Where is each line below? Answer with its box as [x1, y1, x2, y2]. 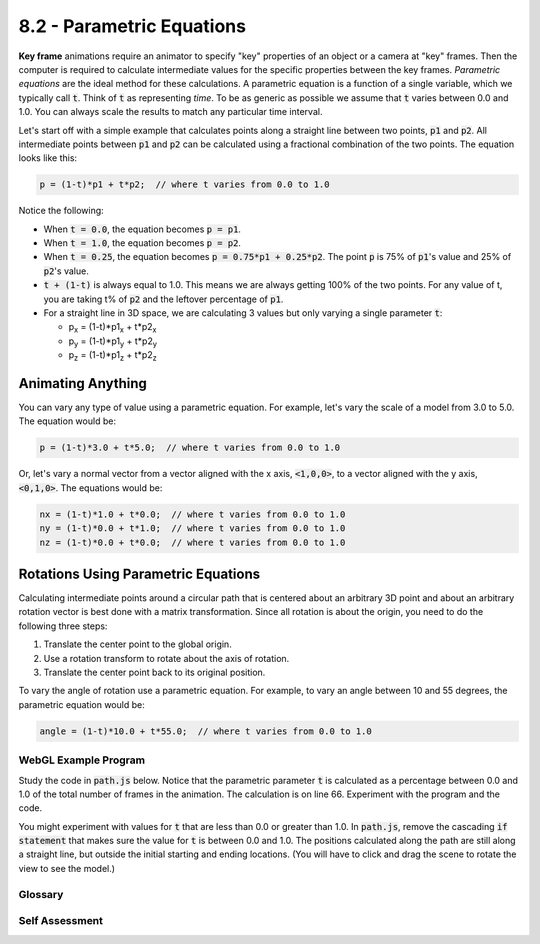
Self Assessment [18, 914, 104, 928]
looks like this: [18, 152, 78, 164]
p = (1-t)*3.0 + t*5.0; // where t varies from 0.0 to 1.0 [39, 442, 341, 454]
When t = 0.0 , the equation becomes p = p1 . [43, 223, 242, 235]
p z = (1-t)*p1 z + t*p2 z [68, 349, 157, 363]
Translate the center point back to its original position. [43, 666, 266, 679]
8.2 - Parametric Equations [18, 15, 247, 37]
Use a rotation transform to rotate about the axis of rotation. [43, 652, 290, 664]
